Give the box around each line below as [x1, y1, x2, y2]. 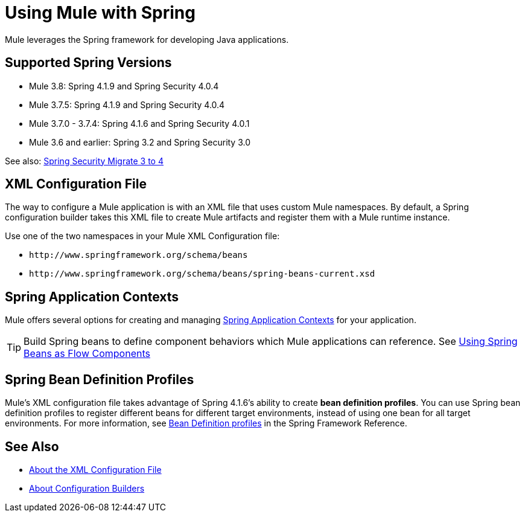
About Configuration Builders [29, 483, 145, 493]
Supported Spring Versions [5, 55, 172, 71]
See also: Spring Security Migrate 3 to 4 [5, 155, 164, 166]
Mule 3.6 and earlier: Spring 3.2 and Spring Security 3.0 [29, 136, 251, 147]
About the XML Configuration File [29, 464, 162, 475]
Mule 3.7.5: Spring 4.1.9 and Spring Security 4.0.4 [29, 99, 225, 110]
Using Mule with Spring [5, 2, 196, 23]
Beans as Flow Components [24, 347, 150, 360]
